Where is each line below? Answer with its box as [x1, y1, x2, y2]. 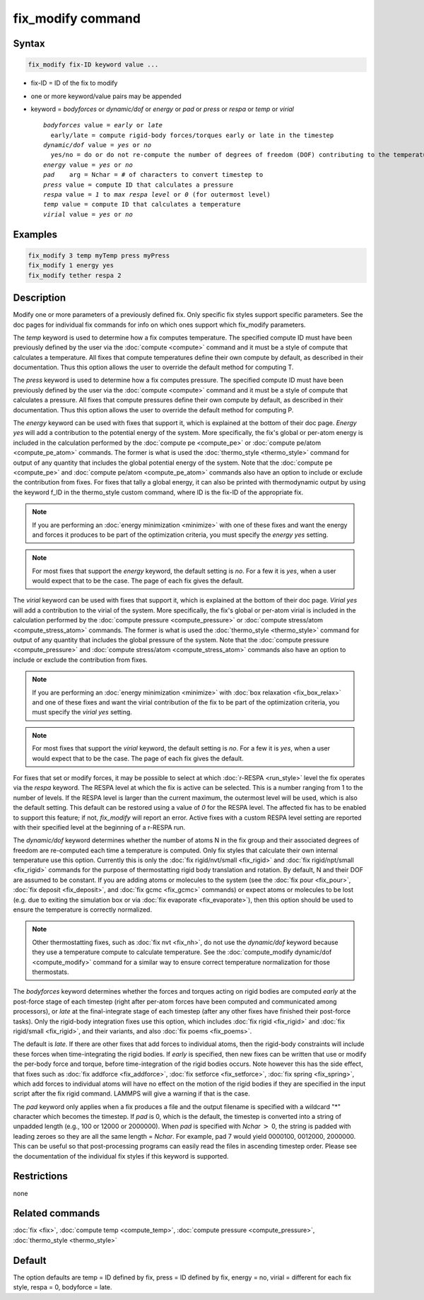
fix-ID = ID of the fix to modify [30, 79, 118, 88]
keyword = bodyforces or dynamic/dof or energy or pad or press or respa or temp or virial [30, 105, 295, 113]
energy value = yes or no [43, 161, 134, 169]
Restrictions [13, 1171, 69, 1183]
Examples [13, 228, 58, 240]
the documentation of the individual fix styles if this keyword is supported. [13, 1151, 229, 1160]
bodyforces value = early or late [43, 121, 163, 129]
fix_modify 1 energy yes [28, 262, 114, 269]
